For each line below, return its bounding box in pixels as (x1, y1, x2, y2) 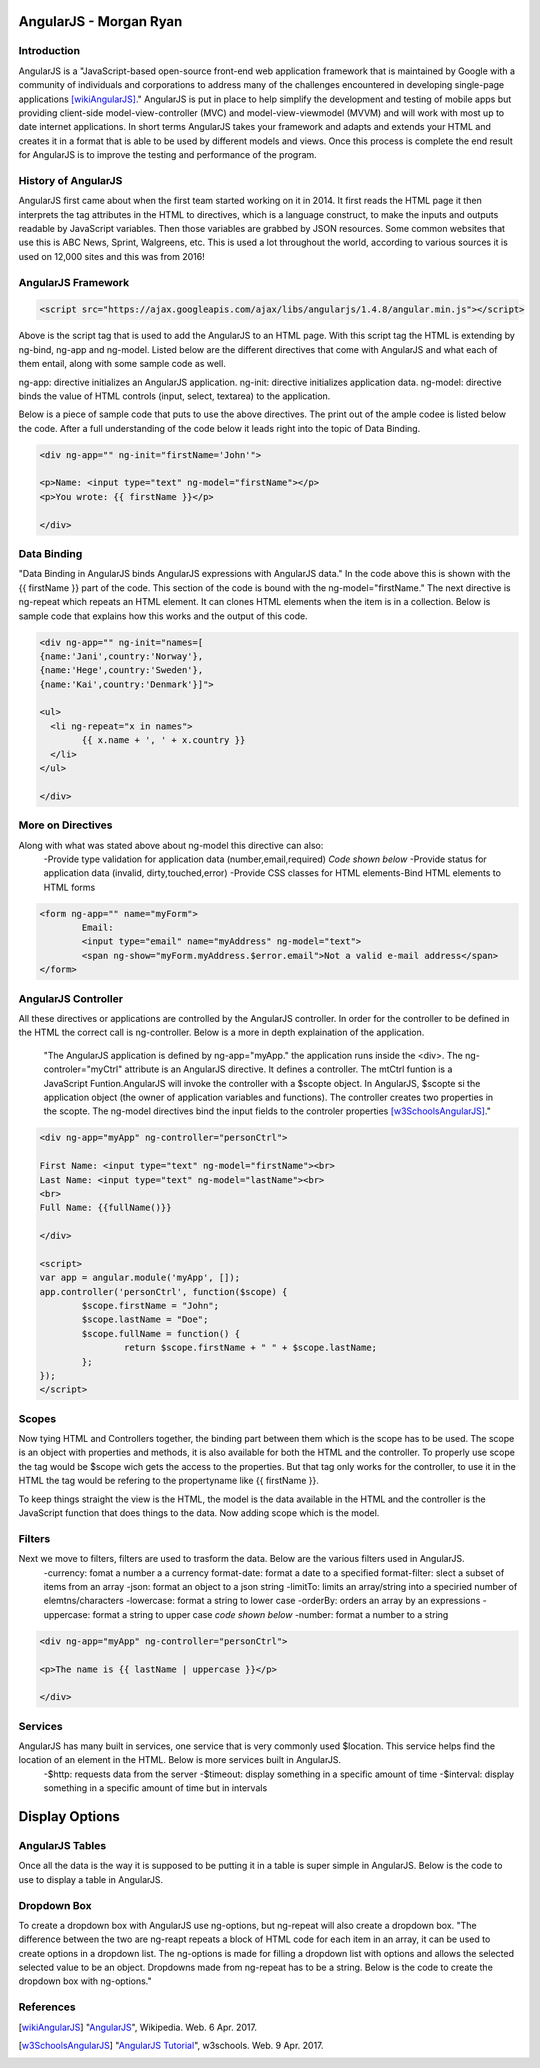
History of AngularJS (18, 173, 123, 187)
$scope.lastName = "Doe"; (81, 1314, 209, 1325)
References (18, 2000, 76, 2014)
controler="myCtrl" (43, 1063, 123, 1075)
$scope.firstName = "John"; (81, 1300, 220, 1312)
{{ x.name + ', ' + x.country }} (81, 735, 246, 746)
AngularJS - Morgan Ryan (18, 13, 183, 30)
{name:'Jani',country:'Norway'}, (39, 650, 204, 662)
